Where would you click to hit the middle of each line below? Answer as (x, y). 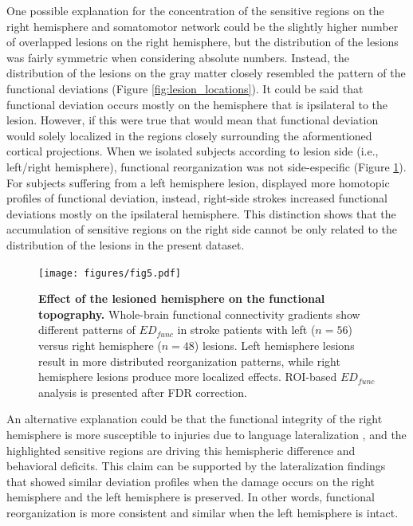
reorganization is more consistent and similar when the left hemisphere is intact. (203, 512)
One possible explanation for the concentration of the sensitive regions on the (195, 10)
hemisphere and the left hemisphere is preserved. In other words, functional (191, 497)
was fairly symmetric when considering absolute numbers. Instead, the (178, 57)
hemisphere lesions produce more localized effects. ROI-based (188, 377)
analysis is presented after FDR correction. (143, 392)
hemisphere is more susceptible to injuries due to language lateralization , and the (206, 434)
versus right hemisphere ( (100, 345)
